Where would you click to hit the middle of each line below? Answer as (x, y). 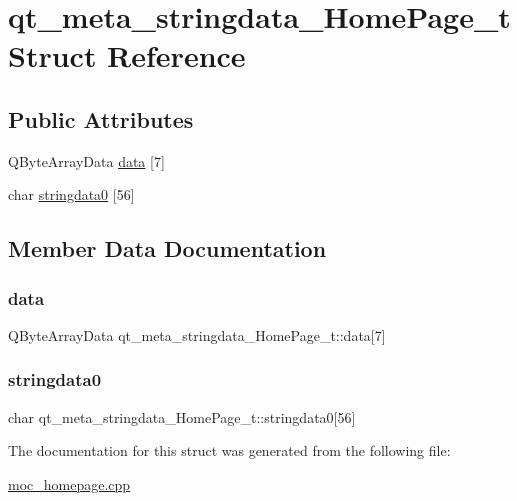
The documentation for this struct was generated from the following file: (229, 450)
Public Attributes (101, 118)
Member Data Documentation (167, 248)
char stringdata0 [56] (71, 194)
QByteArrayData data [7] (86, 160)
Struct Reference (127, 55)
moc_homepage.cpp (69, 483)
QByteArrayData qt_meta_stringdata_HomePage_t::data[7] (197, 334)
